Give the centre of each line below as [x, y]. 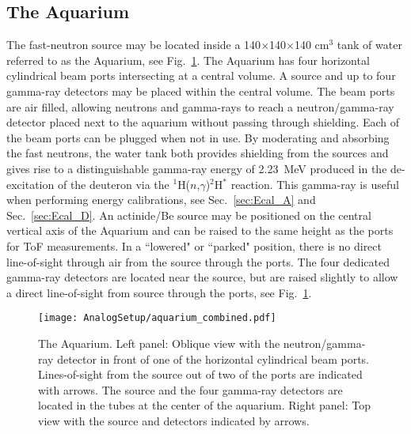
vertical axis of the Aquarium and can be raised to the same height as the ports [200, 230]
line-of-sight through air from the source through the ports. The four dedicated [198, 261]
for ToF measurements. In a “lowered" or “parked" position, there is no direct [194, 245]
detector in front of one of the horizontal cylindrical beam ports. [213, 359]
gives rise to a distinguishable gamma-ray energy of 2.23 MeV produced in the [197, 168]
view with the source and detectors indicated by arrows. [174, 420]
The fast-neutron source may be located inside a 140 [134, 45]
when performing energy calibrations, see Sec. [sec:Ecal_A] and [161, 200]
